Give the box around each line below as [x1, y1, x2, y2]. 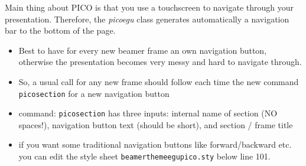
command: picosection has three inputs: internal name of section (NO [18, 107, 278, 119]
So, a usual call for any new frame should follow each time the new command [18, 75, 299, 87]
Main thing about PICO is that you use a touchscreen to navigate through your [5, 1, 294, 13]
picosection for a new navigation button [18, 87, 170, 99]
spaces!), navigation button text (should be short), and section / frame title [18, 118, 293, 131]
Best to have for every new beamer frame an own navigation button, [18, 44, 267, 56]
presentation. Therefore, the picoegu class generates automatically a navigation [5, 12, 289, 25]
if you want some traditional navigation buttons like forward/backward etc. [18, 138, 292, 151]
